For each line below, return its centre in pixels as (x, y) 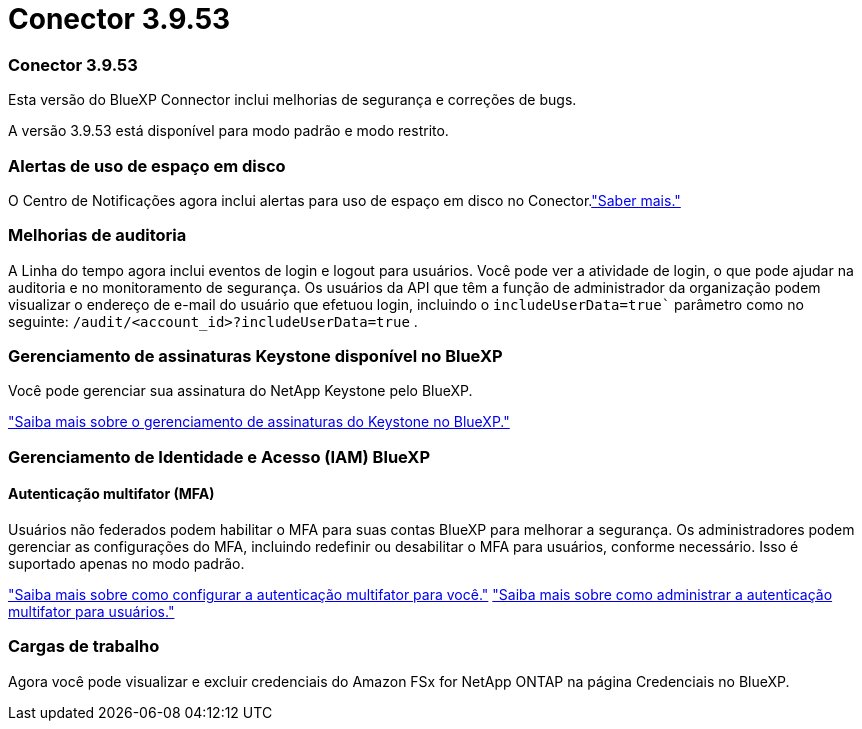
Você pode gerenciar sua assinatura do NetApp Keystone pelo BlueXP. (240, 391)
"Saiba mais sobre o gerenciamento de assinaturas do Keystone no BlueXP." (259, 422)
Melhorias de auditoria (97, 235)
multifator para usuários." (91, 611)
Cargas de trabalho (84, 646)
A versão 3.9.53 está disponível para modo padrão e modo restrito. (228, 131)
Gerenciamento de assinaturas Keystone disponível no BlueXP (255, 356)
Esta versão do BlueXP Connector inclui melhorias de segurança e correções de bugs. (292, 100)
